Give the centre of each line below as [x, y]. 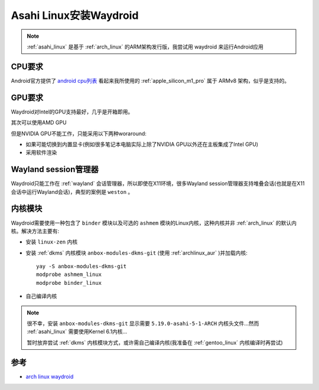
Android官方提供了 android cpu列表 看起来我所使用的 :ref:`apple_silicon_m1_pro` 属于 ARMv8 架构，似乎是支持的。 [150, 80]
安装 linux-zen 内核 [52, 242]
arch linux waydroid [50, 376]
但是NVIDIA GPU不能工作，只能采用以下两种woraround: [79, 134]
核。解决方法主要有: [35, 231]
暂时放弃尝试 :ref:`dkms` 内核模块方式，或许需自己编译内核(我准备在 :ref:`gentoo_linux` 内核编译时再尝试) [155, 342]
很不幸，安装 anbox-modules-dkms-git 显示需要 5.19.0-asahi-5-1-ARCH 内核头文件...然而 [143, 324]
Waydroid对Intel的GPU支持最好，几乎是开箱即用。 [72, 112]
